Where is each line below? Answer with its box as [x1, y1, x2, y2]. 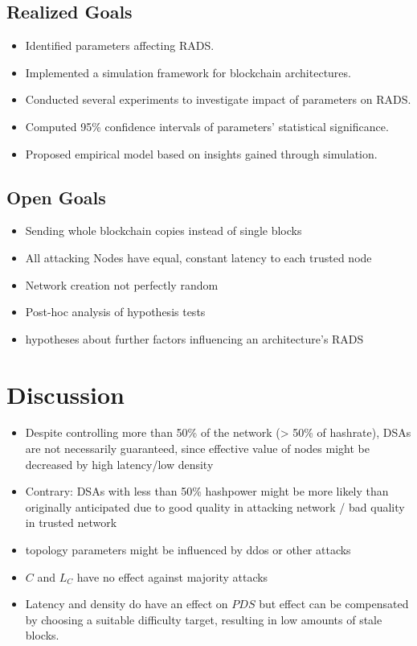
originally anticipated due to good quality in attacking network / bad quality [25, 498, 405, 515]
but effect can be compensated [259, 595, 409, 612]
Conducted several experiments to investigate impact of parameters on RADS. [25, 91, 411, 108]
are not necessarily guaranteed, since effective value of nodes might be [25, 440, 370, 457]
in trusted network [25, 514, 117, 531]
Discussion [6, 377, 125, 410]
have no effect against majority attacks [76, 568, 268, 585]
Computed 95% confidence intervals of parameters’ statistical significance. [25, 117, 389, 134]
